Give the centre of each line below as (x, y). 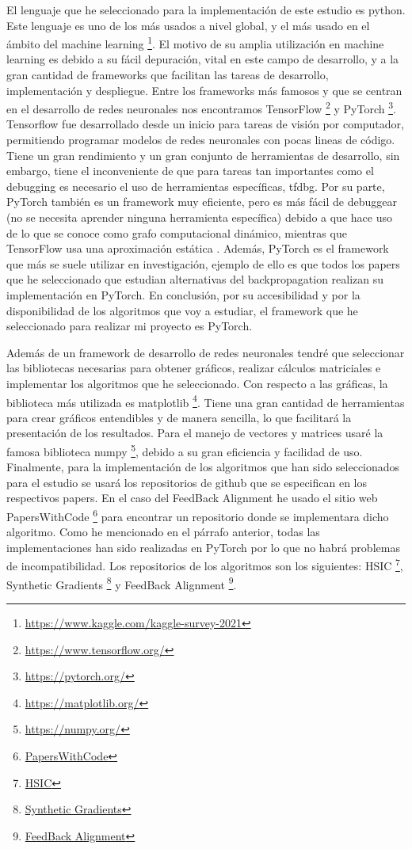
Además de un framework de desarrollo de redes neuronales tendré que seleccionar (206, 352)
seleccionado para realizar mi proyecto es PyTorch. (130, 326)
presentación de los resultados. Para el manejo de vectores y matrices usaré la (195, 433)
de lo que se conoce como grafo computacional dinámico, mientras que (177, 232)
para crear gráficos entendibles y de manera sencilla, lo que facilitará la (179, 417)
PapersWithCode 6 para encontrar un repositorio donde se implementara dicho (198, 515)
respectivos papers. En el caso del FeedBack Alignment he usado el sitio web (192, 498)
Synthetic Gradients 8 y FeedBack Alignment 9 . (122, 583)
